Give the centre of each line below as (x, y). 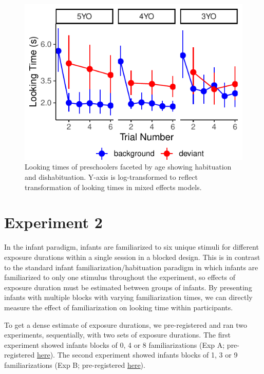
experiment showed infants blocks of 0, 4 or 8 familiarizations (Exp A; (115, 344)
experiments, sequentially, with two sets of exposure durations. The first (117, 335)
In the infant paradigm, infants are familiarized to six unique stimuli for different (131, 247)
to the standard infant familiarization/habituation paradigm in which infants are (131, 267)
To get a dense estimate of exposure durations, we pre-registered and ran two (126, 324)
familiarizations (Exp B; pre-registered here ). (75, 364)
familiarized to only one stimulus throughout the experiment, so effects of (120, 277)
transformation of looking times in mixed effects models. (113, 187)
